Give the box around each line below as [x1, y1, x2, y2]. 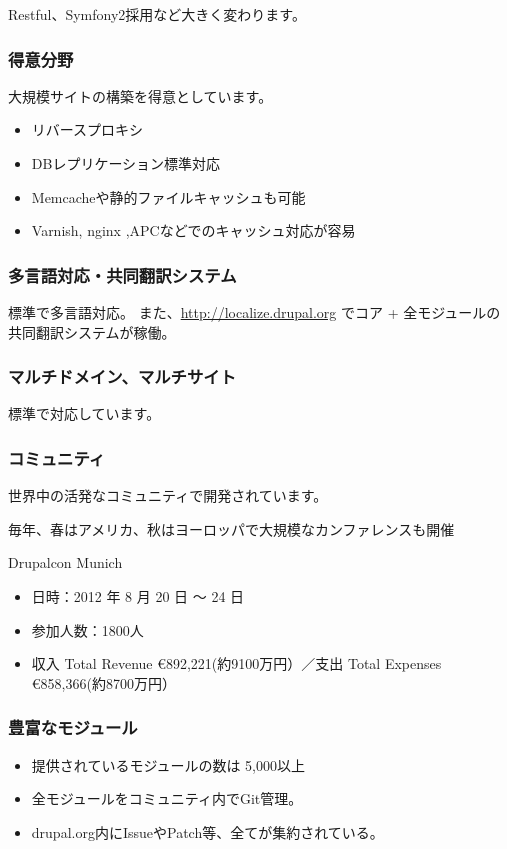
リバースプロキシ [31, 119, 144, 140]
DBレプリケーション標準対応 [31, 153, 221, 173]
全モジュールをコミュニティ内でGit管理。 [31, 788, 303, 809]
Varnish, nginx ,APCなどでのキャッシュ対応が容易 [31, 220, 356, 241]
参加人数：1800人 [31, 619, 144, 640]
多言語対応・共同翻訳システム [8, 262, 237, 287]
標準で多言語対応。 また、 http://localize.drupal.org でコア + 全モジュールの [8, 302, 501, 322]
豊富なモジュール [8, 715, 138, 740]
